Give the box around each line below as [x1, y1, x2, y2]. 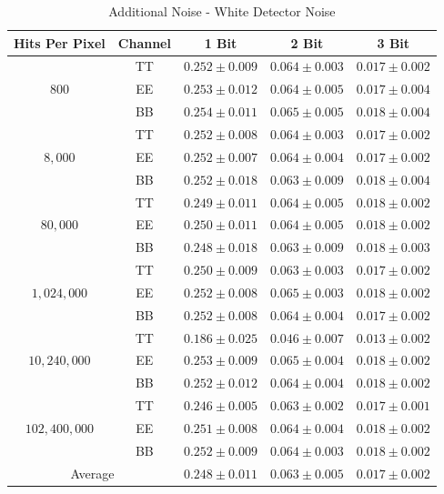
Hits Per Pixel [14, 33, 106, 52]
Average [70, 463, 115, 482]
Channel [117, 33, 171, 52]
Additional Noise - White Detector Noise [108, 2, 336, 20]
